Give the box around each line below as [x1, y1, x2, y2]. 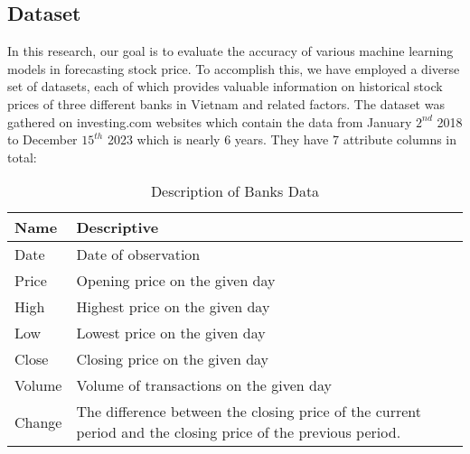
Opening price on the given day [76, 270, 276, 292]
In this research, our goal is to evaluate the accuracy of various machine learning [7, 42, 454, 60]
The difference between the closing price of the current [76, 401, 422, 422]
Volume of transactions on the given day [76, 375, 332, 396]
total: [7, 147, 37, 166]
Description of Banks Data [150, 181, 320, 202]
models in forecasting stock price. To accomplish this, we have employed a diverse [7, 59, 460, 78]
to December [7, 130, 78, 149]
